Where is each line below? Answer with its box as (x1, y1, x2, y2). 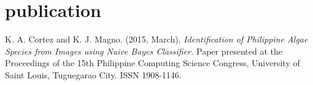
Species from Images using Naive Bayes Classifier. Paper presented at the (5, 44, 282, 57)
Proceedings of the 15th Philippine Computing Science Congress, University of (5, 56, 300, 69)
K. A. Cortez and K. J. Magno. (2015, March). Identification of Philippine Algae (5, 33, 308, 46)
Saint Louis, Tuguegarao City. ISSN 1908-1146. (5, 68, 182, 81)
